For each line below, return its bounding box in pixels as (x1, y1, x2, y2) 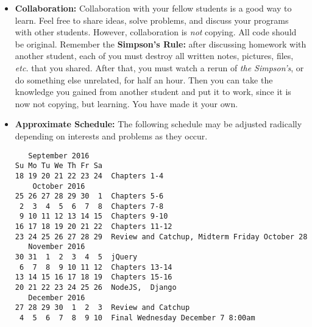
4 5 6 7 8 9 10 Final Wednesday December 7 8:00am (19, 314, 255, 323)
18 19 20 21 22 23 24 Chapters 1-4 (15, 171, 164, 180)
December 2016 (28, 293, 85, 302)
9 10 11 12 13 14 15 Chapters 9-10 (19, 212, 168, 221)
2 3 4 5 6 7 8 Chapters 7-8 (19, 202, 164, 211)
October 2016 (32, 181, 85, 191)
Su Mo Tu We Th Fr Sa (15, 161, 102, 171)
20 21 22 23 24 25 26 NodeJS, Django (15, 283, 177, 292)
